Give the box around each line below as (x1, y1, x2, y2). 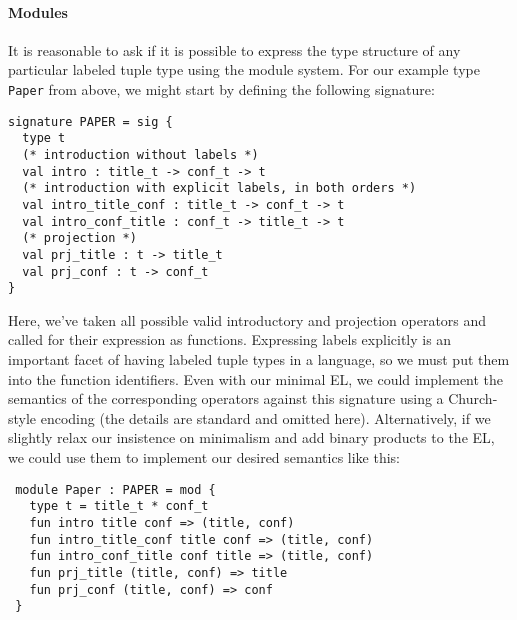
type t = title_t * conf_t (29, 499, 209, 514)
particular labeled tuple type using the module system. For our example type (8, 59, 480, 80)
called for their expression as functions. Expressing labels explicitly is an (8, 329, 452, 350)
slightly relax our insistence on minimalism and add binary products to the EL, (8, 427, 495, 448)
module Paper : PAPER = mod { (15, 482, 216, 497)
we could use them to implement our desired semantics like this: (8, 447, 401, 468)
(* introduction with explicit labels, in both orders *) (22, 181, 417, 196)
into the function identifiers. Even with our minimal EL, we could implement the (8, 368, 504, 389)
